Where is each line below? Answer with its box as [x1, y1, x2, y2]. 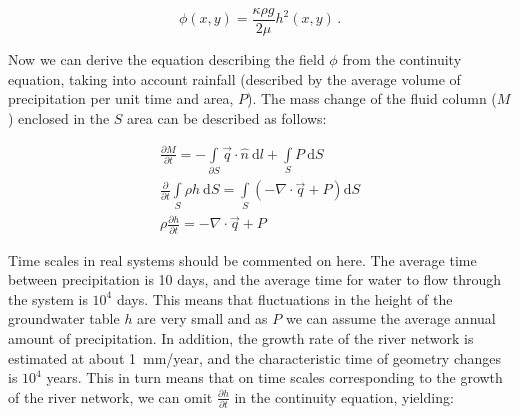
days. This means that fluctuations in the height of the [116, 288, 453, 309]
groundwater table [8, 308, 120, 329]
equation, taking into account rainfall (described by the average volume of [8, 68, 461, 89]
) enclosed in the [8, 107, 110, 128]
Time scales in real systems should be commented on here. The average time [8, 249, 477, 270]
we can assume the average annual [285, 308, 496, 329]
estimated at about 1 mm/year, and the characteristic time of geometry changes [8, 347, 502, 368]
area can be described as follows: [127, 107, 327, 128]
